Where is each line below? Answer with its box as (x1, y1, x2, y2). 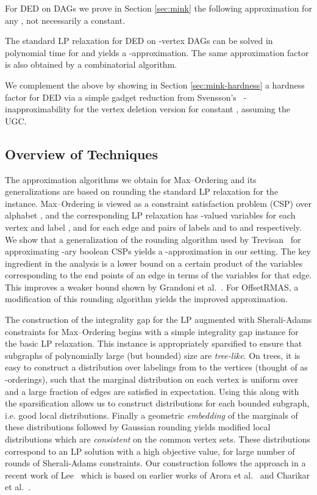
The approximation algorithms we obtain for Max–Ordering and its (5, 173, 257, 186)
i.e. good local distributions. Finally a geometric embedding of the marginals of (5, 408, 298, 421)
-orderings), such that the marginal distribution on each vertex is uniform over (5, 373, 298, 386)
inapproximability (5, 103, 71, 115)
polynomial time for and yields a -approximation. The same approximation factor (5, 46, 309, 59)
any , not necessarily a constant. (5, 13, 126, 26)
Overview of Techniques (5, 144, 158, 163)
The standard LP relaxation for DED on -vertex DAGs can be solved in (5, 34, 273, 47)
